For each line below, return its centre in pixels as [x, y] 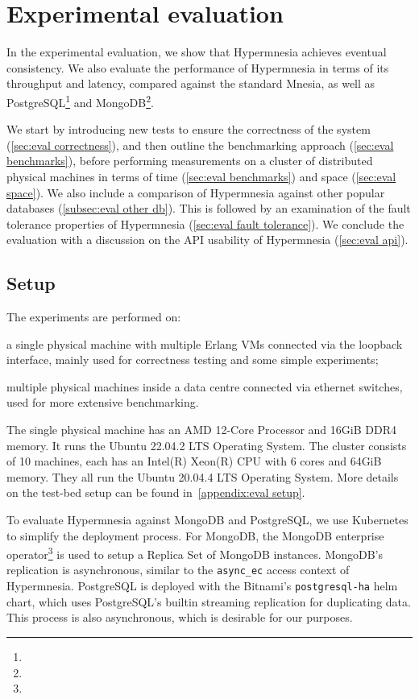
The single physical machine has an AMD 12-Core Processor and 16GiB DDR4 [201, 430]
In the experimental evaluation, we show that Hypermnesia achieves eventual [197, 52]
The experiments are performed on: [94, 317]
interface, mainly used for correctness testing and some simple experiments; [193, 360]
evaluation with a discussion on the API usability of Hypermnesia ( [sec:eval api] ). [207, 240]
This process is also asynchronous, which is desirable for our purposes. [180, 617]
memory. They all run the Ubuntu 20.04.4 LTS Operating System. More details [203, 476]
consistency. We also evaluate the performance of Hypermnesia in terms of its [198, 67]
